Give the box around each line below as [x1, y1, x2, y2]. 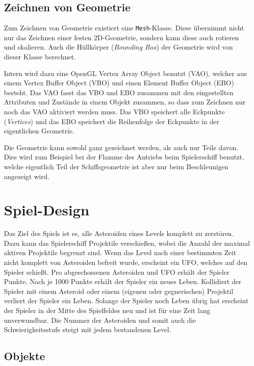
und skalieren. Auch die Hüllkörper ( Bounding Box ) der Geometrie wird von [4, 42, 233, 52]
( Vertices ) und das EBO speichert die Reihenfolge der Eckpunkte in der [4, 116, 219, 126]
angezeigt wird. [4, 171, 50, 181]
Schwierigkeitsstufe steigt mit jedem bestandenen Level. [4, 324, 171, 335]
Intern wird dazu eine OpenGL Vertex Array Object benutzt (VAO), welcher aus [4, 68, 247, 78]
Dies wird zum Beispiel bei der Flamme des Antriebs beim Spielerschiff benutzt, [4, 152, 244, 162]
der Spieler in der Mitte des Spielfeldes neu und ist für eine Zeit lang [4, 305, 210, 315]
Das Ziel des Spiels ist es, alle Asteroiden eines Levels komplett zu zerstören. [4, 228, 234, 238]
